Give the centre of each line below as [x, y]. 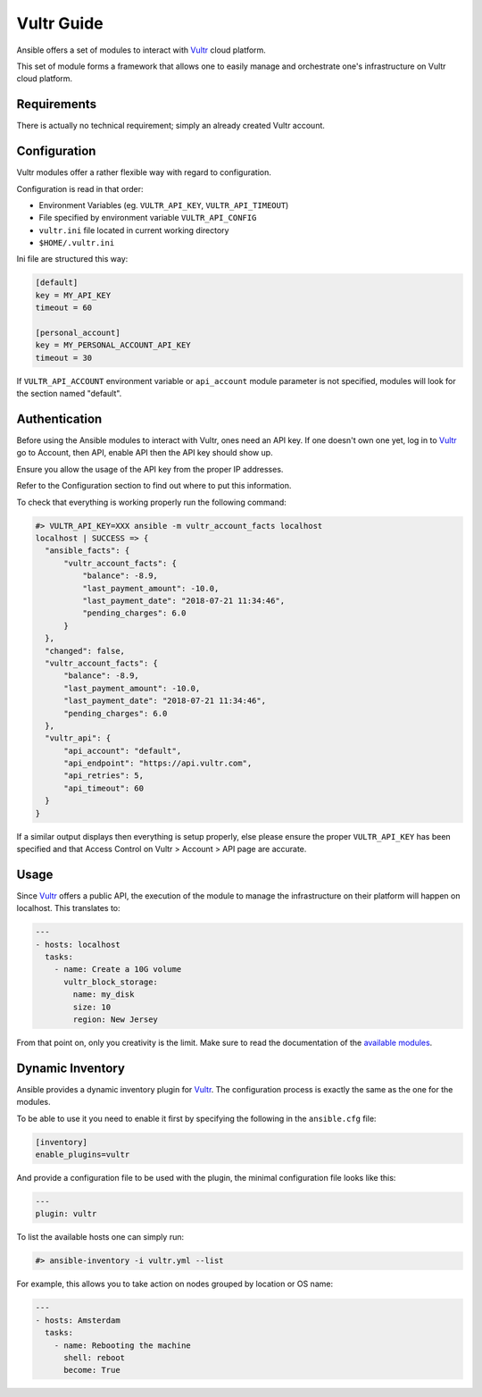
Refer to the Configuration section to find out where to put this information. [154, 486]
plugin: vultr [66, 1214]
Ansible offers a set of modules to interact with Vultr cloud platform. [141, 50]
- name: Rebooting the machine [122, 1345]
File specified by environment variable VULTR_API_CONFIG [148, 218]
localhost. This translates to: [68, 908]
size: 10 [92, 1007]
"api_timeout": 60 [104, 788]
